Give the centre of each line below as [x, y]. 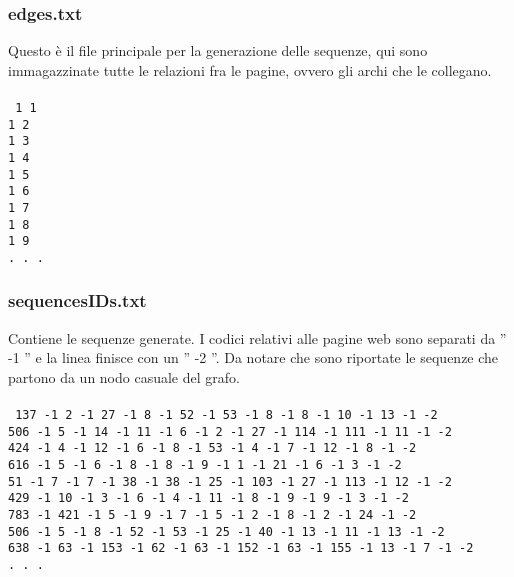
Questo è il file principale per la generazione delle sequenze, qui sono [218, 50]
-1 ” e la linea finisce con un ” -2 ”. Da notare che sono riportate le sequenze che [253, 357]
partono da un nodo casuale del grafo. [124, 376]
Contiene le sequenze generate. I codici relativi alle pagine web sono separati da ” [257, 337]
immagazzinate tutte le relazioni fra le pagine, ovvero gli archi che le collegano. [250, 69]
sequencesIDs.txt [77, 300]
